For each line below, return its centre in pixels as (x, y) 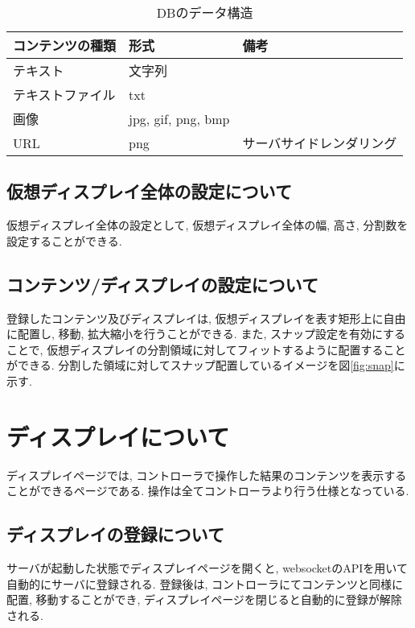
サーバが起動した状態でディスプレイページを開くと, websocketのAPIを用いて (207, 568)
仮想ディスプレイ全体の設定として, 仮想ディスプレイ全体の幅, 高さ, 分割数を (207, 225)
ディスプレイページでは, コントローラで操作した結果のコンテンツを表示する (207, 475)
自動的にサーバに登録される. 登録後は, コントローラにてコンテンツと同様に (205, 583)
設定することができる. (64, 240)
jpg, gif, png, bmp (179, 118)
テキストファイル (64, 95)
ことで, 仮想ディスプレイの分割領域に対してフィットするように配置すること (206, 349)
